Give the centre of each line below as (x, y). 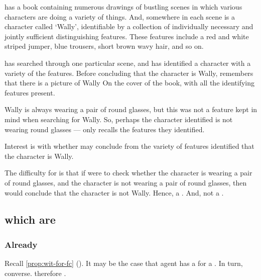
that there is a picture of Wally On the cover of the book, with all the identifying (130, 83)
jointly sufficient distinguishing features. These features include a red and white (127, 36)
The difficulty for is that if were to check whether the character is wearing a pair (128, 173)
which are (30, 219)
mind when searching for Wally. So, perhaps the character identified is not (119, 119)
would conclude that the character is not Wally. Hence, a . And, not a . (114, 192)
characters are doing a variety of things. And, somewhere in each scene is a (120, 16)
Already (21, 244)
